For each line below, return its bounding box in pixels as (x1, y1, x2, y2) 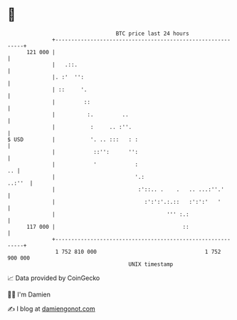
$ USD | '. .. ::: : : (7, 135, 139, 143)
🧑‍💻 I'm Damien (7, 290, 51, 299)
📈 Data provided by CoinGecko (7, 274, 100, 282)
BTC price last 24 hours (115, 30, 190, 37)
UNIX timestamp (128, 260, 174, 268)
